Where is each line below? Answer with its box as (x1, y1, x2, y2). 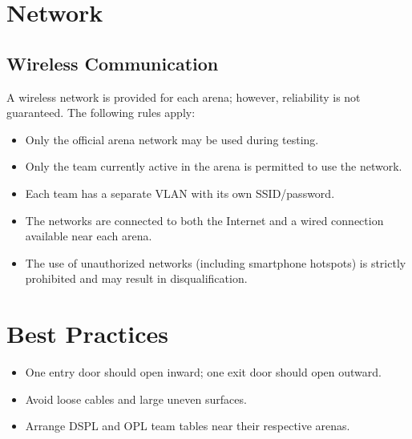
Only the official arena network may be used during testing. (25, 131, 319, 147)
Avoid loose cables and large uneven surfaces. (25, 390, 247, 407)
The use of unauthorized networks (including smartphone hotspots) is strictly (25, 254, 406, 271)
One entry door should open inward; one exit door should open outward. (25, 364, 382, 381)
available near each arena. (25, 228, 152, 244)
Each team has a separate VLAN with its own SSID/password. (25, 184, 335, 201)
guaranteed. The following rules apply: (6, 104, 196, 121)
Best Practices (6, 317, 169, 350)
